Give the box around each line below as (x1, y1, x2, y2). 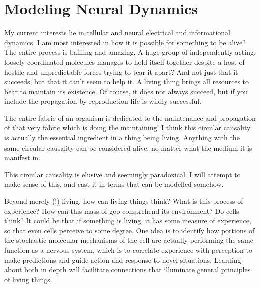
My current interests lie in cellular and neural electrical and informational (4, 27, 230, 38)
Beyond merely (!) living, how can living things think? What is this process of (4, 196, 243, 206)
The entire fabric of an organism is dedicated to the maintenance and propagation (4, 112, 256, 123)
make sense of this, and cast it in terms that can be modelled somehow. (4, 179, 224, 189)
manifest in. (4, 152, 41, 163)
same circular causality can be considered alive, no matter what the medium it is (4, 142, 252, 153)
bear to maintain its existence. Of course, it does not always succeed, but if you (4, 86, 248, 96)
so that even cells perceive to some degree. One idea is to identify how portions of (4, 225, 255, 235)
